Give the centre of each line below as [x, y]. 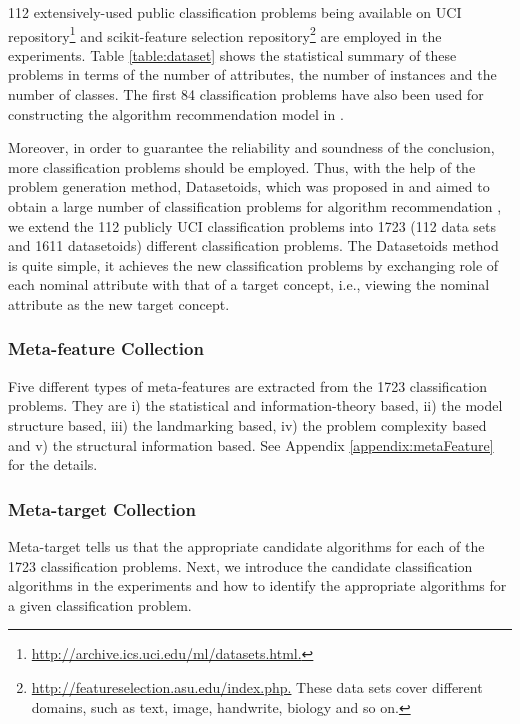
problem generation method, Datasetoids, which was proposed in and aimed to [249, 186]
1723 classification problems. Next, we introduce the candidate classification [240, 565]
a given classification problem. [100, 604]
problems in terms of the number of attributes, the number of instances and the [252, 74]
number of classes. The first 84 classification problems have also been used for [246, 94]
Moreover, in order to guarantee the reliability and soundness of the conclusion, [251, 147]
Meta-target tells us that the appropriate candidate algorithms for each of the [246, 545]
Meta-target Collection [102, 508]
